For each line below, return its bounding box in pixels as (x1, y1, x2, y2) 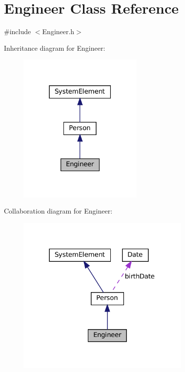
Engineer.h (42, 26, 75, 37)
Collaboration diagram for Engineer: (4, 206, 113, 216)
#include (4, 26, 31, 37)
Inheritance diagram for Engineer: (4, 42, 105, 53)
